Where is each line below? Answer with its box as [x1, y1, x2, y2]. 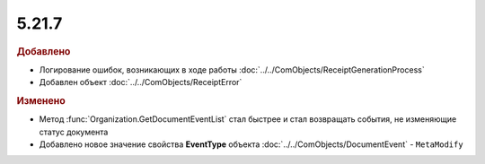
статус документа [39, 126, 109, 137]
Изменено [16, 94, 66, 107]
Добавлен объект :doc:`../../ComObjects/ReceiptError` [39, 77, 242, 88]
